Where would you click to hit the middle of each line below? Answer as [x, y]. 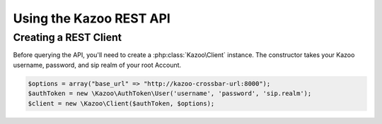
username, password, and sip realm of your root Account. [97, 65]
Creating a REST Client [67, 37]
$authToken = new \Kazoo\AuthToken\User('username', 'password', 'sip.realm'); [170, 94]
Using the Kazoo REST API [92, 18]
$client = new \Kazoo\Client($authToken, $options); [121, 103]
